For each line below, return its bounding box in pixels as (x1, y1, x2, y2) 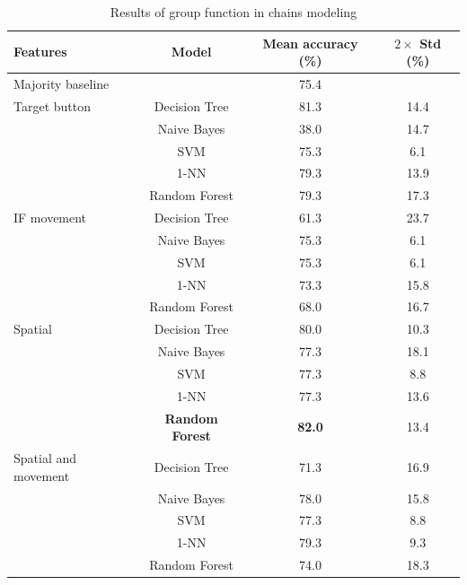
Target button (13, 96, 92, 115)
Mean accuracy (262, 33, 358, 52)
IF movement (13, 208, 87, 227)
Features (13, 42, 67, 61)
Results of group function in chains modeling (110, 3, 357, 21)
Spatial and (13, 449, 77, 467)
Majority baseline (13, 74, 110, 93)
